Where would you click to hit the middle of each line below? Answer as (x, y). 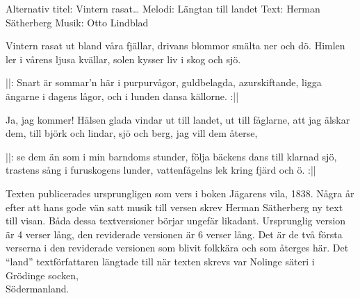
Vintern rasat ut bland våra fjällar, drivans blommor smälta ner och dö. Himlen (175, 45)
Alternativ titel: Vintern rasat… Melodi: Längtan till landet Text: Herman (163, 8)
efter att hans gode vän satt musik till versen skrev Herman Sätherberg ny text (174, 207)
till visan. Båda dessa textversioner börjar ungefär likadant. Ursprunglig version (176, 221)
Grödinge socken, (42, 275)
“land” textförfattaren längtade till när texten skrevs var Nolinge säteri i (160, 261)
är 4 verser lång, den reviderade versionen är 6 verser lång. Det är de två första (174, 234)
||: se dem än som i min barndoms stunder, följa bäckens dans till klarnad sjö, (171, 156)
